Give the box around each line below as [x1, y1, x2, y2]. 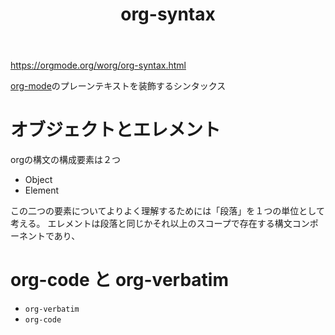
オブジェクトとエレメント [10, 119, 222, 142]
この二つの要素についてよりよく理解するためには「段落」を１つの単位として [10, 205, 325, 217]
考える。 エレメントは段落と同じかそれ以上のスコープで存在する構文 [10, 218, 293, 230]
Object [24, 174, 53, 186]
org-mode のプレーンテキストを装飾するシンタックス [10, 80, 227, 92]
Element [24, 184, 60, 197]
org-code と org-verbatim [10, 269, 229, 292]
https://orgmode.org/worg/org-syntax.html [10, 59, 187, 72]
